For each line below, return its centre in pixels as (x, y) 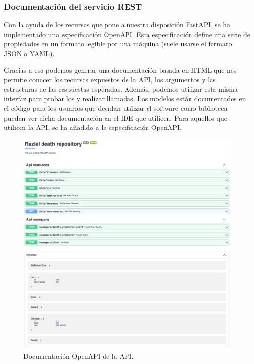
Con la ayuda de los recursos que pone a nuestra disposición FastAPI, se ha (117, 25)
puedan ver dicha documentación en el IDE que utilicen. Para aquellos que (116, 118)
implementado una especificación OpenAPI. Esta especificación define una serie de (127, 34)
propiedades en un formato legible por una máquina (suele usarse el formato (118, 44)
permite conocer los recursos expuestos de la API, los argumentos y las (110, 79)
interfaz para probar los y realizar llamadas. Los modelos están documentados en (125, 98)
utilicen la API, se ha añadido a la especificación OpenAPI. (93, 127)
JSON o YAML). (29, 53)
